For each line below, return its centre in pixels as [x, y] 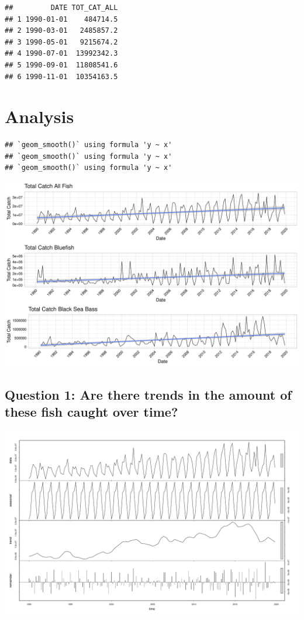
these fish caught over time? [91, 412]
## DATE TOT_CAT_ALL [61, 8]
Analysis [39, 116]
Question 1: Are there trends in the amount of [148, 395]
